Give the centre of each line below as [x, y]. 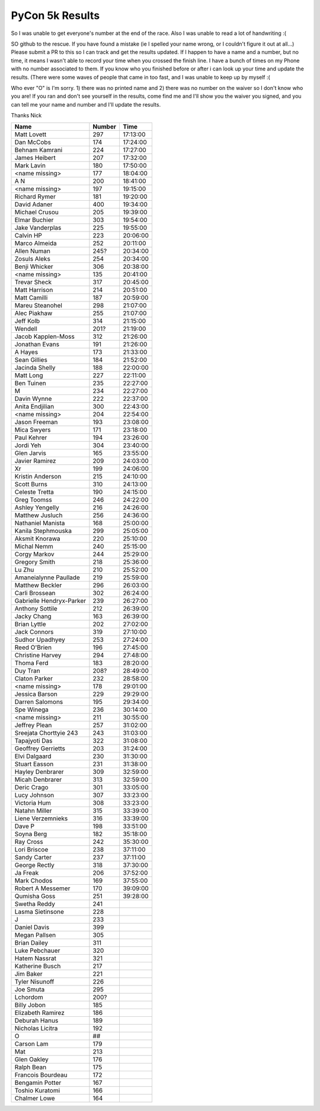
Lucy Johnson [34, 795]
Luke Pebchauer [37, 951]
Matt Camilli [31, 298]
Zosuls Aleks [32, 259]
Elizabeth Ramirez [40, 1013]
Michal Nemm [34, 547]
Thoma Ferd [31, 663]
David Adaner [33, 204]
